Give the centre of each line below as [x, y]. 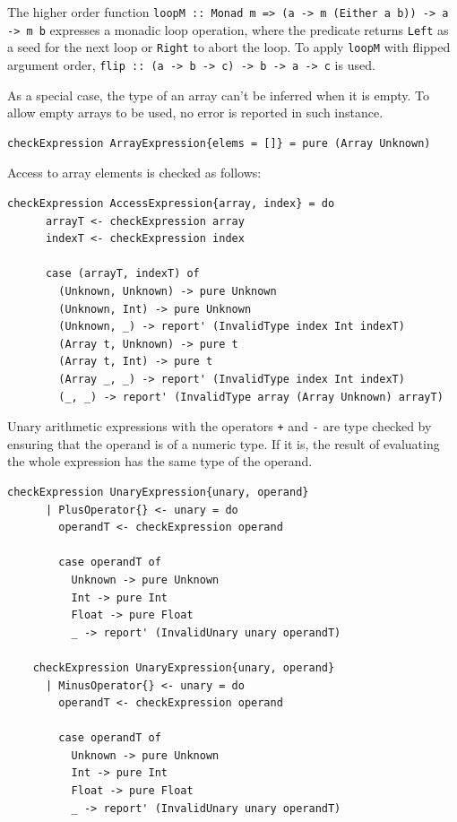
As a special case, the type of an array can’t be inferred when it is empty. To [218, 95]
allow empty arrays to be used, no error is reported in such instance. [195, 112]
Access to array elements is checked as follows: [134, 173]
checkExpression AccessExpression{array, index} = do [171, 203]
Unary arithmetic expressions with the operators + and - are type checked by [220, 426]
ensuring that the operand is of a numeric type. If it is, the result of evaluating [224, 443]
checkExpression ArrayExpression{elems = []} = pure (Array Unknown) [219, 143]
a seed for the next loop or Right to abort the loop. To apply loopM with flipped [229, 47]
